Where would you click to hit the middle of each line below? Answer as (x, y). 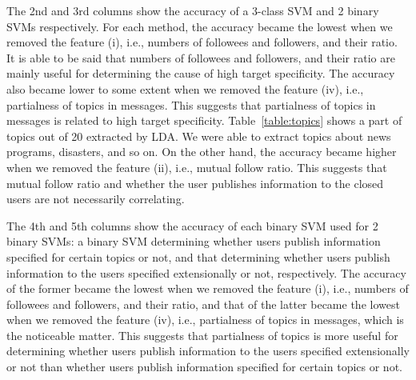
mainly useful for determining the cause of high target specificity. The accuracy (201, 73)
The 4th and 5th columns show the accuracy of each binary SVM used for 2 (192, 225)
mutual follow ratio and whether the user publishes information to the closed (195, 183)
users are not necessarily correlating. (96, 199)
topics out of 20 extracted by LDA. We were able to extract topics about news (199, 136)
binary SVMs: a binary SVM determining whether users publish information (194, 241)
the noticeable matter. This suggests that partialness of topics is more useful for (202, 335)
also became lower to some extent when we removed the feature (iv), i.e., (185, 88)
